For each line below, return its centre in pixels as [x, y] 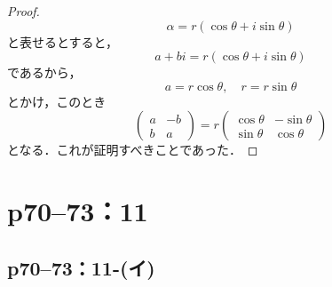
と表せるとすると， [63, 41]
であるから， [44, 72]
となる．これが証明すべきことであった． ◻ [133, 150]
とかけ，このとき [57, 101]
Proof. [24, 11]
